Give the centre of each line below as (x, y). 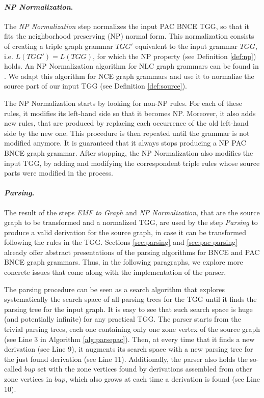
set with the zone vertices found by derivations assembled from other (145, 369)
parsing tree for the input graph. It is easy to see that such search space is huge (128, 309)
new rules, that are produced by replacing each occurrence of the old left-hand (126, 123)
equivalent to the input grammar (186, 46)
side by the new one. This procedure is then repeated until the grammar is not (127, 133)
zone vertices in (28, 379)
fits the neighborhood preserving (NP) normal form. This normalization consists (129, 36)
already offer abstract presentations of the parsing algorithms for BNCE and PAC (132, 252)
